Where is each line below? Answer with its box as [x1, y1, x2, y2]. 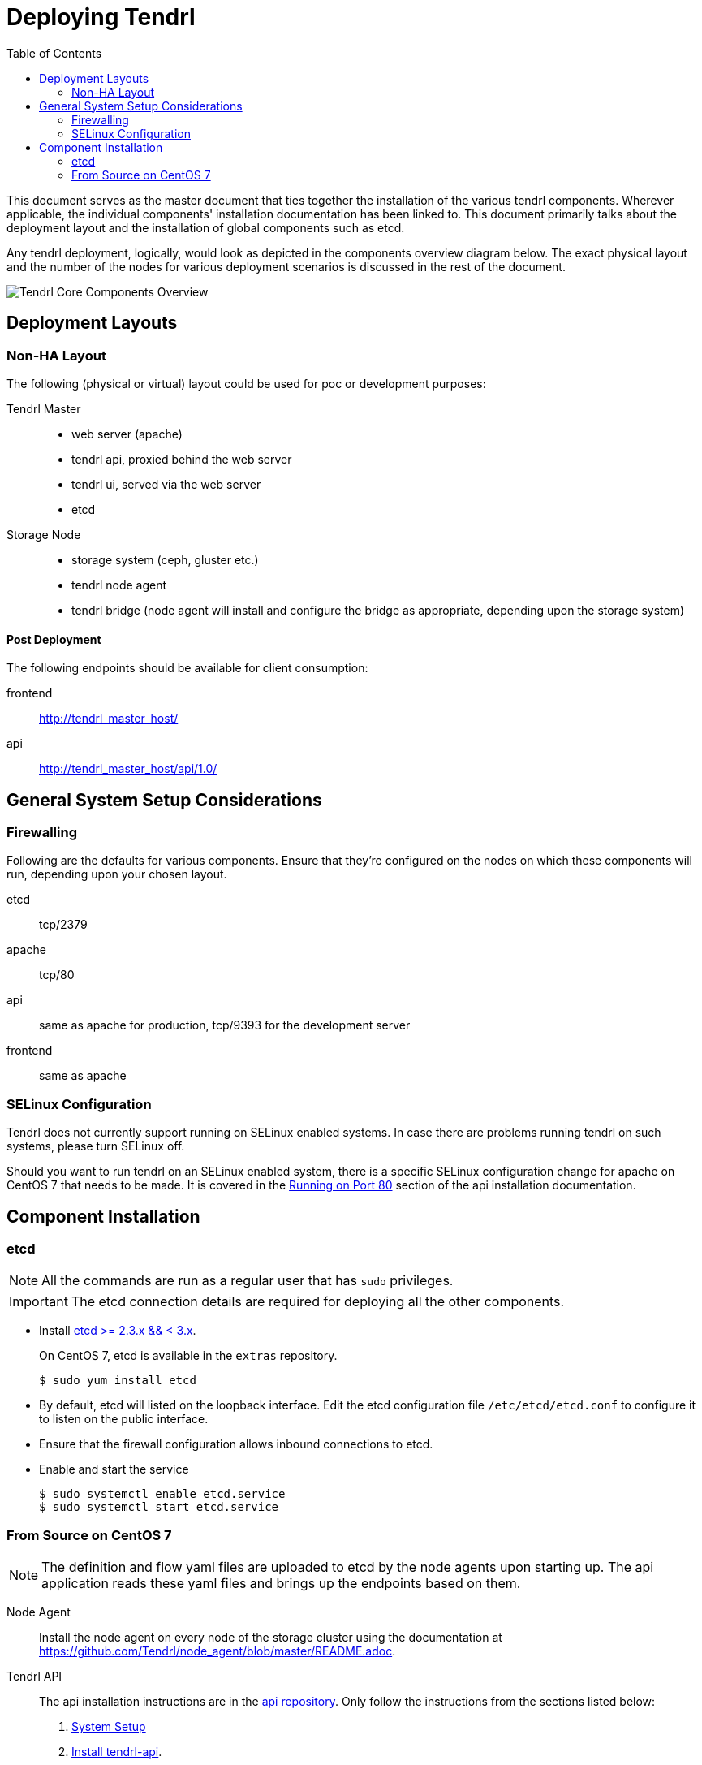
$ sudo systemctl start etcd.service [39, 1500, 279, 1514]
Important [9, 1293, 68, 1310]
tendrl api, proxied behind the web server [71, 451, 292, 466]
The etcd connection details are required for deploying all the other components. [71, 1293, 565, 1310]
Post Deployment [6, 632, 101, 646]
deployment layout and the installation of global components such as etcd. [6, 220, 405, 235]
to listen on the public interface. [39, 1412, 209, 1426]
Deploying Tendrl [6, 3, 196, 31]
